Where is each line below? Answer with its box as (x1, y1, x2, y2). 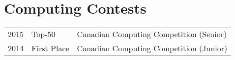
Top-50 (31, 28, 56, 40)
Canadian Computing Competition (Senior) (77, 28, 227, 40)
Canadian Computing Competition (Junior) (77, 42, 228, 54)
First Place (31, 42, 69, 54)
